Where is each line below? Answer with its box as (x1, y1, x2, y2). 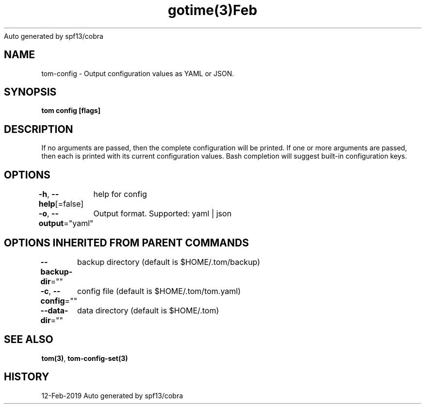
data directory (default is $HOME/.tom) (77, 305, 219, 315)
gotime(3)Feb (167, 2, 258, 18)
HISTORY (4, 371, 49, 383)
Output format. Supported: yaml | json (93, 209, 232, 219)
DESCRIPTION (4, 123, 73, 135)
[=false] (55, 199, 83, 209)
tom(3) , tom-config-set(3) (41, 354, 128, 362)
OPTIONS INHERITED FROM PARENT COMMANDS (4, 236, 249, 249)
